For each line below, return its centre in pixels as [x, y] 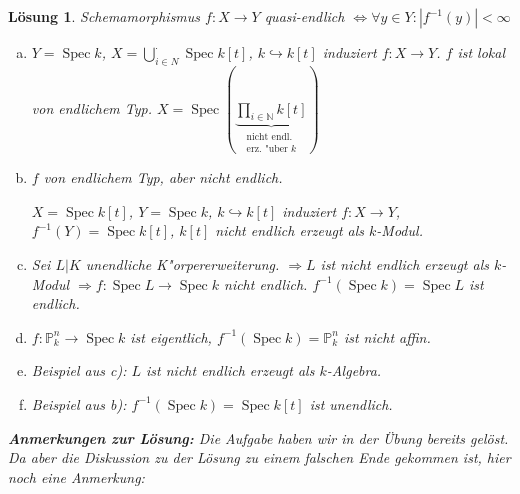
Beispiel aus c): [79, 370]
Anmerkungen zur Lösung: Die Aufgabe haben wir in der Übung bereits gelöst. [258, 437]
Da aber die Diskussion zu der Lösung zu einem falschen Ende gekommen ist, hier [259, 457]
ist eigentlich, [171, 336]
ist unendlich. [351, 403]
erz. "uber [267, 148]
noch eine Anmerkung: [76, 476]
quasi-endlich [304, 16]
